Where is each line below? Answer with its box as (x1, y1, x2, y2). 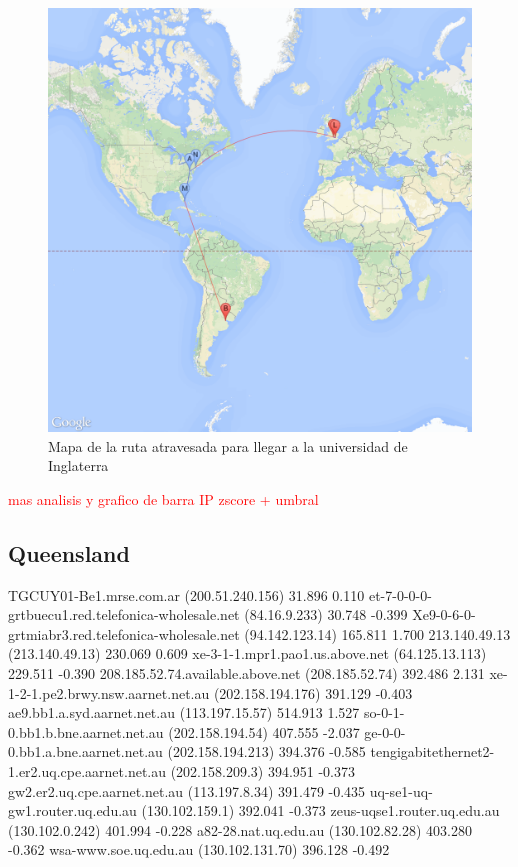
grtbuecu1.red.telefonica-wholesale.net (8, 604, 240, 625)
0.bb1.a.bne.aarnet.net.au (8, 741, 163, 762)
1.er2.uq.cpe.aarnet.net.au (8, 760, 167, 781)
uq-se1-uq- (369, 780, 433, 801)
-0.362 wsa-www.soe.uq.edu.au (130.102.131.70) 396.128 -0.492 (8, 839, 390, 860)
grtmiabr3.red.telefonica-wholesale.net (8, 623, 240, 644)
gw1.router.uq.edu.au (8, 800, 137, 821)
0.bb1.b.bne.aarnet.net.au (8, 721, 164, 742)
